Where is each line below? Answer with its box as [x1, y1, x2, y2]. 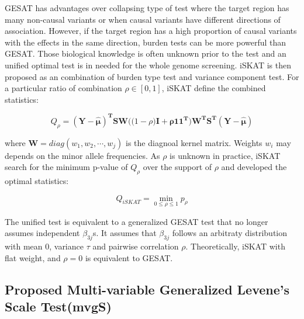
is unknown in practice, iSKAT [170, 149, 281, 161]
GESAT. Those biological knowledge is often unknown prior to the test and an [5, 47, 286, 60]
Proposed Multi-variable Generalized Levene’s [5, 280, 290, 298]
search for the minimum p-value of [5, 161, 128, 173]
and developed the [221, 161, 287, 173]
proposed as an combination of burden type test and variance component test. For [5, 70, 299, 82]
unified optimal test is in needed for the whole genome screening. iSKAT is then [5, 58, 291, 71]
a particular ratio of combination [5, 82, 122, 94]
